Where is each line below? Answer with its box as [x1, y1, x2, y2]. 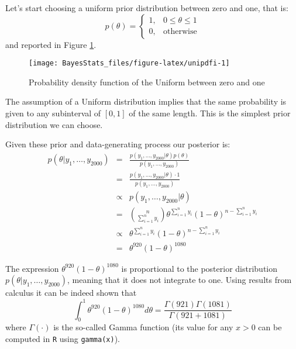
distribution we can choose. [5, 118, 103, 130]
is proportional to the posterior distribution [121, 262, 278, 274]
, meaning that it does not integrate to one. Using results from [67, 274, 292, 286]
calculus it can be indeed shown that [5, 286, 137, 299]
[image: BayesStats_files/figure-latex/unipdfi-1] [29, 59, 230, 68]
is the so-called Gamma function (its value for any [53, 321, 233, 333]
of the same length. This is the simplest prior [129, 107, 291, 119]
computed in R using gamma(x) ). [5, 332, 121, 344]
